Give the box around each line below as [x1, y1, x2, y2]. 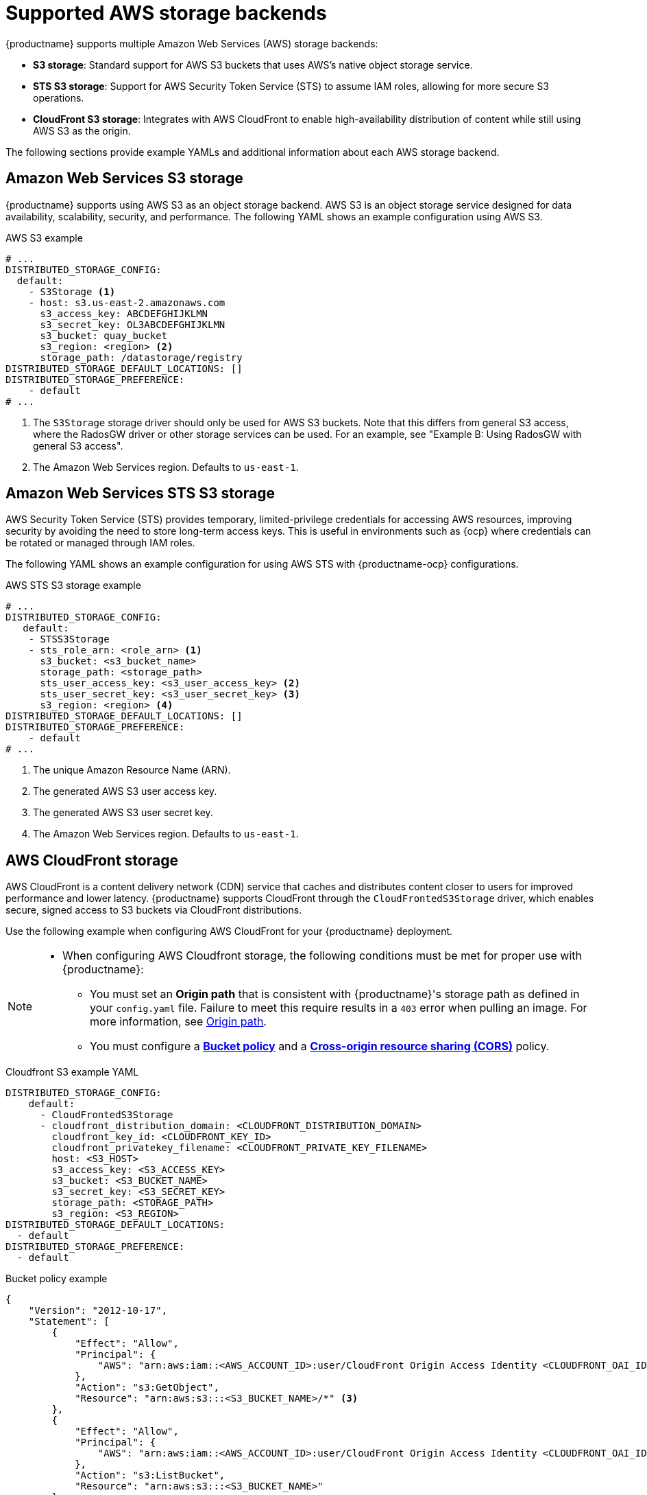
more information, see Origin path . [90, 1015, 267, 1029]
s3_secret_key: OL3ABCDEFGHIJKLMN [40, 318, 225, 330]
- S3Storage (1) [28, 286, 116, 297]
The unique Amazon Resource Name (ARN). [33, 764, 231, 776]
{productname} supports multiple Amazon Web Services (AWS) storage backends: [5, 37, 378, 49]
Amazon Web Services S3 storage [5, 170, 243, 187]
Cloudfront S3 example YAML [5, 1066, 139, 1078]
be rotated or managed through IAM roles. [5, 537, 195, 549]
